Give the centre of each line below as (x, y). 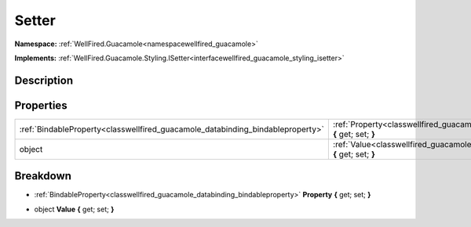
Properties (41, 105)
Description (44, 80)
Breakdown (43, 176)
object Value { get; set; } (74, 209)
